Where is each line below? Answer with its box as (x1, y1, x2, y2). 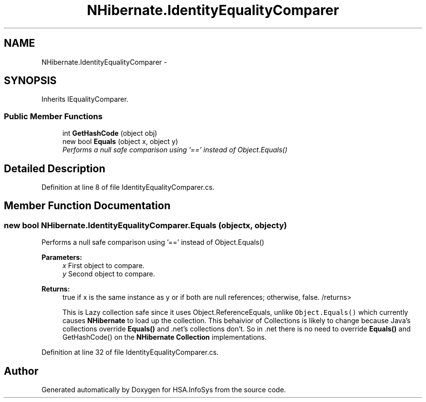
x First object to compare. (62, 261, 145, 270)
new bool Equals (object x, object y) (62, 137, 178, 146)
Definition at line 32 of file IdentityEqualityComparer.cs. (41, 348, 219, 357)
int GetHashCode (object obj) (62, 129, 158, 138)
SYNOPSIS (4, 74, 57, 87)
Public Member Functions (4, 111, 103, 121)
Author (4, 365, 38, 377)
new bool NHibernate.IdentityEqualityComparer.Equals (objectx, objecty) (4, 220, 287, 230)
